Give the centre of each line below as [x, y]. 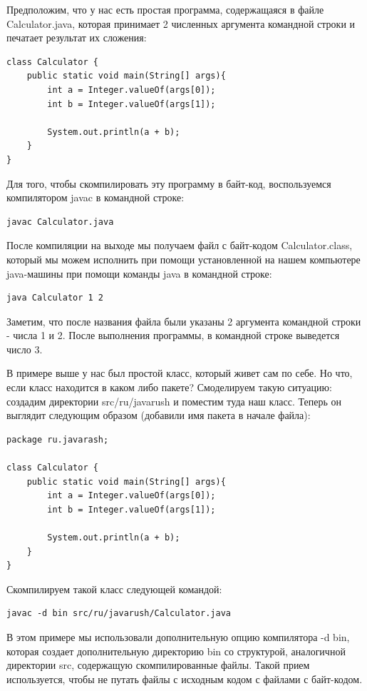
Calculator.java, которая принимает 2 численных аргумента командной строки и [181, 23]
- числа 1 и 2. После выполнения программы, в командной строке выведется [173, 335]
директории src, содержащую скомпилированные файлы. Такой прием [158, 665]
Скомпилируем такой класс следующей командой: [114, 589]
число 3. [25, 349]
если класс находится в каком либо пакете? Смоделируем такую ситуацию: [169, 387]
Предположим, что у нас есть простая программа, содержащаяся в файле [165, 9]
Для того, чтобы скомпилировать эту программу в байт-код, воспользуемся [169, 183]
